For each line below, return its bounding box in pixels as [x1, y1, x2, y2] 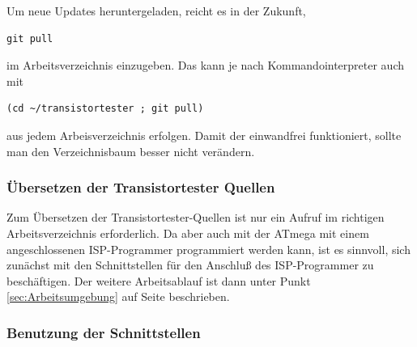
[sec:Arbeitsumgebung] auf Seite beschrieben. [6, 288, 230, 305]
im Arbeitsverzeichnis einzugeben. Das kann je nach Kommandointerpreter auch [6, 57, 405, 74]
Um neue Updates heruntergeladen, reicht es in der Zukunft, [6, 2, 306, 19]
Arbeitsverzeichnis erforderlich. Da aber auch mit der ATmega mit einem [6, 224, 369, 241]
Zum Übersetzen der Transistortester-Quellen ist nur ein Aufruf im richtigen [6, 209, 385, 226]
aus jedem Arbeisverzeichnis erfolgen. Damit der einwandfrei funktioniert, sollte [6, 126, 402, 143]
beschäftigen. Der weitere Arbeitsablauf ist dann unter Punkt [6, 272, 311, 289]
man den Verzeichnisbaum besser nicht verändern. [6, 142, 255, 159]
